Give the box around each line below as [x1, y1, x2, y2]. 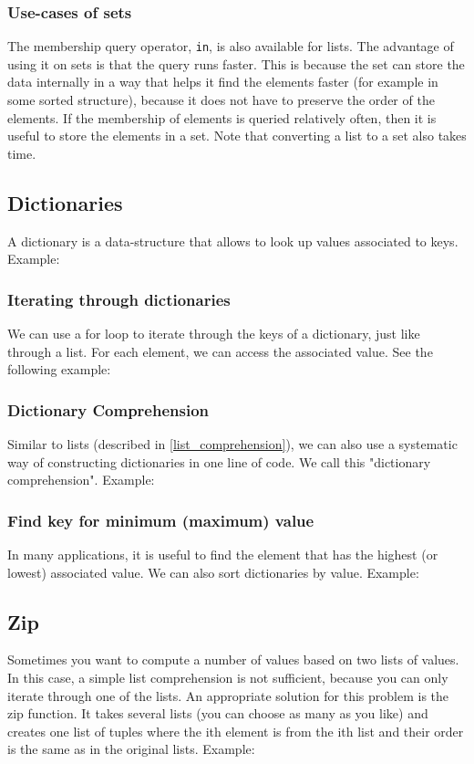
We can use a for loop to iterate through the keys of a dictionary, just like [7, 324, 420, 343]
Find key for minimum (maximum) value [7, 508, 314, 531]
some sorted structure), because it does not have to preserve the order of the [7, 90, 435, 110]
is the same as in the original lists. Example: [7, 739, 255, 759]
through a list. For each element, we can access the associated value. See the [7, 341, 433, 361]
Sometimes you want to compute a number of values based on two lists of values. [7, 650, 459, 669]
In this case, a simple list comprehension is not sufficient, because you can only [7, 668, 448, 687]
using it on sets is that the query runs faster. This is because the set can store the [7, 54, 465, 73]
